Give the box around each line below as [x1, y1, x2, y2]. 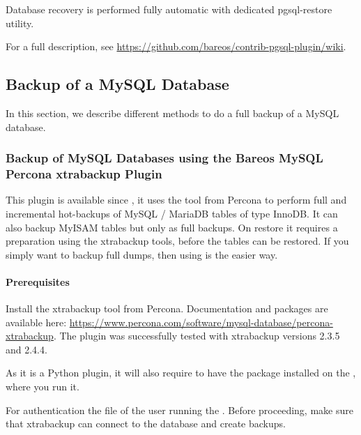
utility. [6, 15, 34, 30]
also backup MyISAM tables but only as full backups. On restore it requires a [6, 220, 338, 234]
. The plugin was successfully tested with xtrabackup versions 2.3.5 [53, 328, 340, 343]
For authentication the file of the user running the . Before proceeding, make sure [6, 402, 353, 417]
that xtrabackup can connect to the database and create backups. [6, 416, 286, 431]
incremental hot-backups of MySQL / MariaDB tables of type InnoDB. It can [6, 206, 338, 220]
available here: [6, 314, 67, 329]
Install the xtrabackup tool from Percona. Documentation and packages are [6, 301, 328, 316]
